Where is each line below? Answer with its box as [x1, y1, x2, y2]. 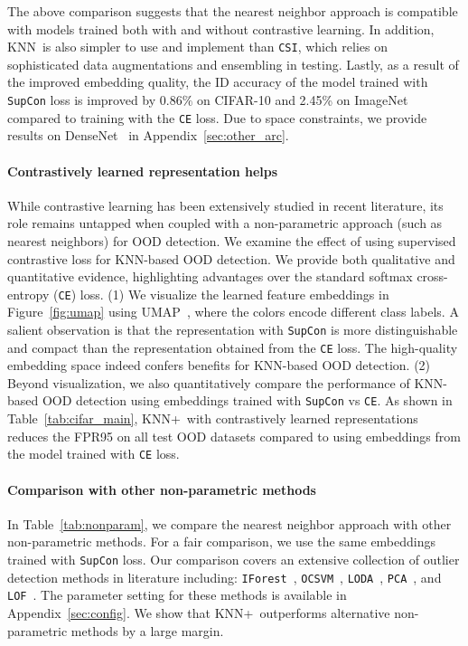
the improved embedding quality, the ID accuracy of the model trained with [7, 72, 428, 91]
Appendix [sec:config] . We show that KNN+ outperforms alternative [7, 603, 390, 622]
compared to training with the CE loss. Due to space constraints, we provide [7, 108, 427, 127]
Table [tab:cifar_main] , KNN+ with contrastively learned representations [7, 409, 418, 428]
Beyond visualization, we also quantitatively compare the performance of [7, 373, 410, 392]
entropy [7, 284, 50, 303]
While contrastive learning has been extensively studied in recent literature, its [7, 195, 444, 214]
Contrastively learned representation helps [7, 161, 278, 180]
